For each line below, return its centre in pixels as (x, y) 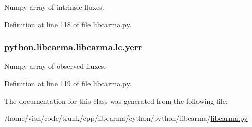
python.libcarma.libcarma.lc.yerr (73, 47)
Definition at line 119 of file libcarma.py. (68, 83)
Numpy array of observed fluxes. (55, 66)
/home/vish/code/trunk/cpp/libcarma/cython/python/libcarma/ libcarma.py (126, 118)
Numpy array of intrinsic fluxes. (54, 7)
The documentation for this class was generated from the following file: (116, 101)
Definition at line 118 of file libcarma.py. (68, 24)
